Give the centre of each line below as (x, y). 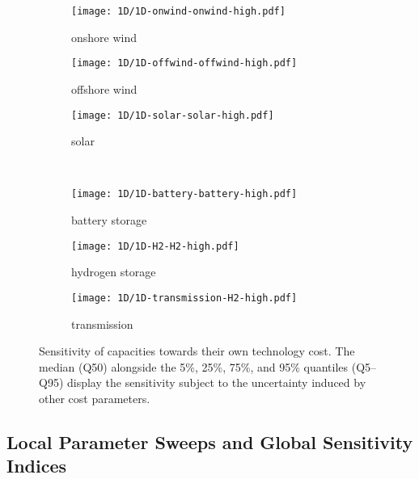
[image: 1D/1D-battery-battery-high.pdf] (184, 194)
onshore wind (104, 37)
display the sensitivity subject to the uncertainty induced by (216, 382)
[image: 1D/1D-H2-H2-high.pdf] (155, 246)
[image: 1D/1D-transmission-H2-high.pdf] (184, 298)
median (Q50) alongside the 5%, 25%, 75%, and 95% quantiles (194, 366)
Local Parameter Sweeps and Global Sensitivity (210, 441)
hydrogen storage (114, 272)
